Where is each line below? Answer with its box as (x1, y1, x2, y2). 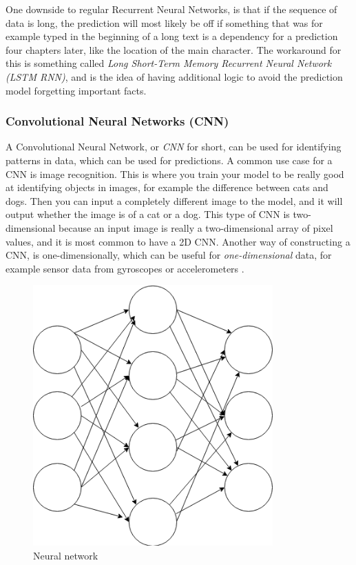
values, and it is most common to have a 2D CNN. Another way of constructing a (6, 234, 350, 248)
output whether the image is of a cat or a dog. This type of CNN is (6, 207, 290, 221)
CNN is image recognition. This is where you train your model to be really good (6, 166, 344, 181)
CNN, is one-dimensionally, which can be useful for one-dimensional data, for (6, 248, 332, 262)
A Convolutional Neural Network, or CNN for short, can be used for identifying (6, 139, 342, 154)
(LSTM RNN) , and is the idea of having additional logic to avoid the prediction (6, 69, 343, 83)
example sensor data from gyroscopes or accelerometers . (6, 261, 244, 275)
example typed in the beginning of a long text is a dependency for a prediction (6, 29, 338, 43)
